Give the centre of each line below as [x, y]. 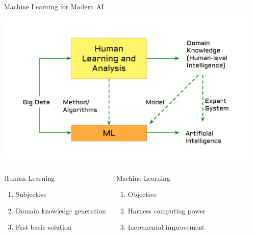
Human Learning [29, 177]
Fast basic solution [43, 227]
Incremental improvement [166, 227]
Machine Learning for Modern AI [54, 6]
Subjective [31, 194]
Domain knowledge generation [61, 210]
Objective [142, 194]
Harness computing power [166, 210]
